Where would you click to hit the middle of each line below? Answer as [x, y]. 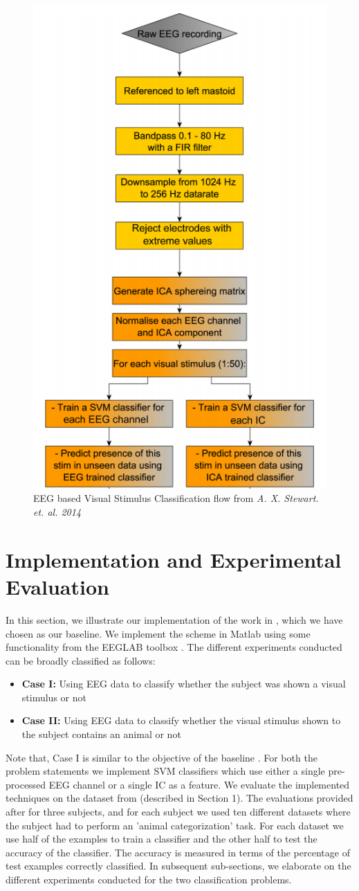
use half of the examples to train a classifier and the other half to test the [162, 839]
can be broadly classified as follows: [81, 660]
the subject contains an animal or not [101, 734]
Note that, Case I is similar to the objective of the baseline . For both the [162, 757]
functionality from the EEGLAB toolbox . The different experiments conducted [174, 647]
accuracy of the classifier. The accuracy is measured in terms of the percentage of [178, 852]
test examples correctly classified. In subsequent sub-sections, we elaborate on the [178, 866]
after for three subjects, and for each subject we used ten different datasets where [178, 812]
